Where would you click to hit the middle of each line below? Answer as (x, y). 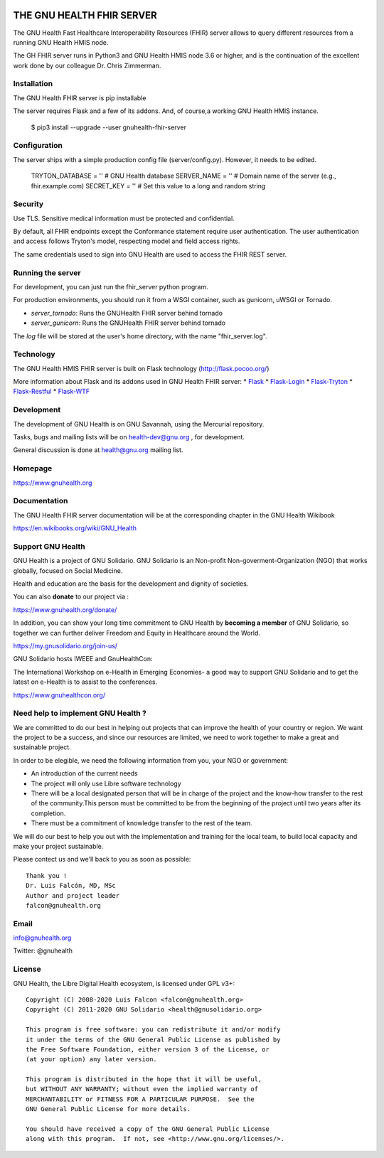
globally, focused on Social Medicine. (68, 570)
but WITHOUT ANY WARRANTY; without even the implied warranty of (142, 1089)
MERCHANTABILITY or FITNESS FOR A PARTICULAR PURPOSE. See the (140, 1099)
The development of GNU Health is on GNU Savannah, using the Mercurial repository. (139, 424)
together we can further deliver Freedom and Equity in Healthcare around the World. (137, 633)
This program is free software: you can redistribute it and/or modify (153, 1030)
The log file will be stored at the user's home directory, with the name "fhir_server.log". (140, 336)
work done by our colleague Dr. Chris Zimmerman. (87, 65)
